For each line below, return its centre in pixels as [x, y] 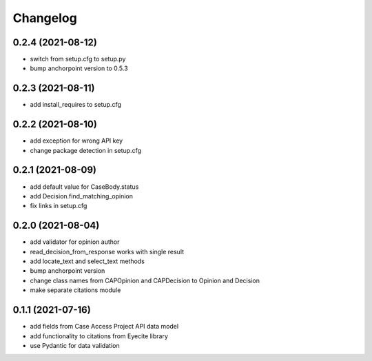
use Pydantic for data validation [75, 345]
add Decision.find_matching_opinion [82, 196]
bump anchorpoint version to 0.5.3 [79, 68]
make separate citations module [75, 290]
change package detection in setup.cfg [85, 150]
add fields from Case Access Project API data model [104, 327]
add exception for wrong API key [76, 141]
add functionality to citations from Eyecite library [99, 336]
